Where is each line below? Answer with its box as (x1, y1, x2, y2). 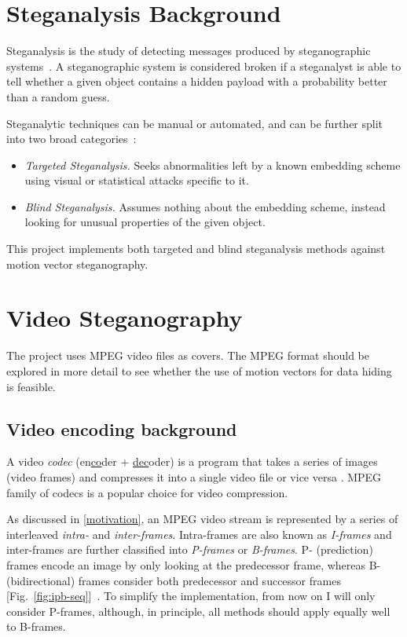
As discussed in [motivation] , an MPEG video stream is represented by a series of (6, 511, 398, 527)
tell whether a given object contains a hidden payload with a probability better (6, 73, 387, 90)
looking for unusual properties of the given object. (24, 214, 266, 230)
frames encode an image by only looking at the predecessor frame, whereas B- (6, 556, 381, 573)
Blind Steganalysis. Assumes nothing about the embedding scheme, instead (24, 198, 386, 214)
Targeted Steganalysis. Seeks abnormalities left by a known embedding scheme (24, 156, 401, 173)
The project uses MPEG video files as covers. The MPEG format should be (6, 347, 369, 364)
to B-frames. (6, 618, 66, 635)
